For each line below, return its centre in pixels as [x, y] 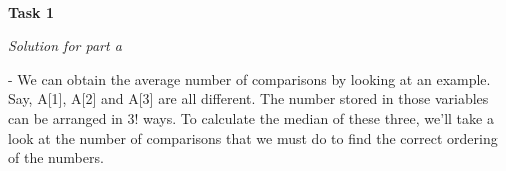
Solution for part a [65, 45]
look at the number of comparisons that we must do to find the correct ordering [253, 137]
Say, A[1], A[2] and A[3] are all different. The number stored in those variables [248, 98]
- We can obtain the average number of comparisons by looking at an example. [249, 78]
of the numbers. [56, 157]
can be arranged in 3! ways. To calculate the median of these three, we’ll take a [251, 117]
